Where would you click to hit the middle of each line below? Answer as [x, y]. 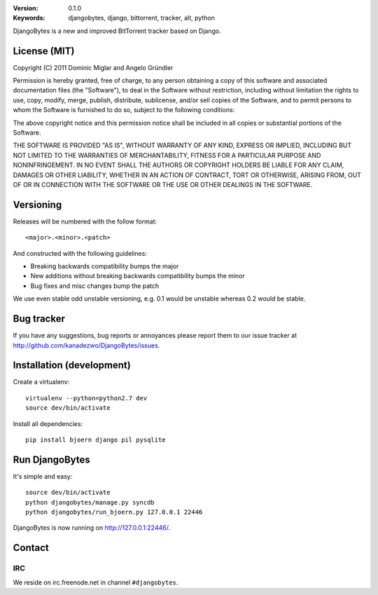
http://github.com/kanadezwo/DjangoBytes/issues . [86, 345]
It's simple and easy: [43, 476]
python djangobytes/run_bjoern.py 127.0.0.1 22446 [114, 512]
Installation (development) [72, 365]
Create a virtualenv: [41, 382]
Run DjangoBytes [51, 459]
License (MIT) [44, 51]
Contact [31, 548]
